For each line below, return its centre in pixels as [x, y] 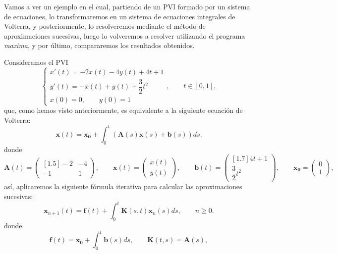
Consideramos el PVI [36, 62]
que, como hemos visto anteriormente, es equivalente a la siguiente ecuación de [123, 110]
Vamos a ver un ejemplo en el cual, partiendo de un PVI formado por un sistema [127, 6]
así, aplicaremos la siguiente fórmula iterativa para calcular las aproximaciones [123, 186]
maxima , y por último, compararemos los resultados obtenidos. [99, 45]
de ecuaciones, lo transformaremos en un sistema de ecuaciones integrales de [120, 16]
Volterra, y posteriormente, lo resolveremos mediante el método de [105, 26]
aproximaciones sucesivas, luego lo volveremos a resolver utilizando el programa [125, 35]
